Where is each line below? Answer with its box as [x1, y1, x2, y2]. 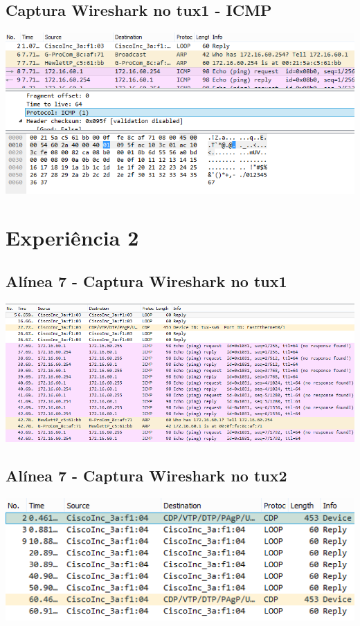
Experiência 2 [6, 223, 139, 251]
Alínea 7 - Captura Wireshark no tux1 [6, 270, 287, 292]
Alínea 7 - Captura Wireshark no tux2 [6, 464, 287, 486]
